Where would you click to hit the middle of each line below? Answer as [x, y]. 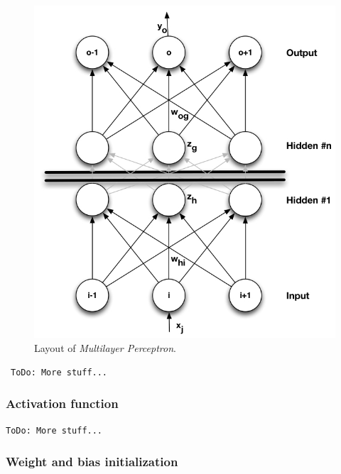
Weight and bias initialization [92, 461]
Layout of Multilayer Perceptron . [105, 347]
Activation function [62, 403]
